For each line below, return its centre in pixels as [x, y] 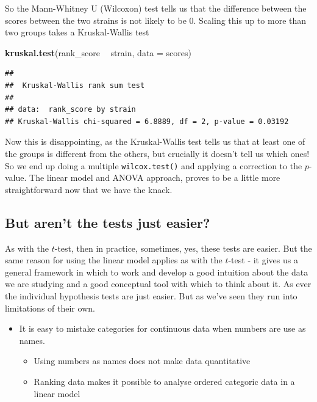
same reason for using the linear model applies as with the [114, 260]
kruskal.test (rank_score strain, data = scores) [98, 52]
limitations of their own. [50, 308]
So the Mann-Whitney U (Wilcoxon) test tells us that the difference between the [156, 8]
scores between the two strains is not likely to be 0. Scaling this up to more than [156, 20]
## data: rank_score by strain [70, 110]
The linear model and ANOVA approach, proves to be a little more [155, 177]
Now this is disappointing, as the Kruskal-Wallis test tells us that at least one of [155, 141]
